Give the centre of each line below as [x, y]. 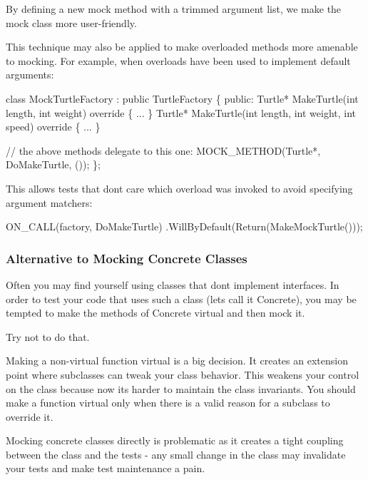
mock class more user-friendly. [71, 22]
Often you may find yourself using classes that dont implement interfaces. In [173, 284]
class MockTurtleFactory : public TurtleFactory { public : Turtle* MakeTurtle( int [182, 98]
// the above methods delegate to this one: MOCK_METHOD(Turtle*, [163, 150]
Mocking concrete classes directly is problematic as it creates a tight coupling [175, 440]
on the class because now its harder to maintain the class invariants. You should [181, 388]
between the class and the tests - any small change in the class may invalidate [176, 454]
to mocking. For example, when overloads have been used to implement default [178, 60]
